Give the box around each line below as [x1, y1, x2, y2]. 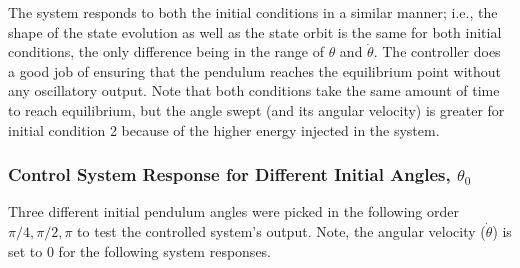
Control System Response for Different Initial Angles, [8, 162, 451, 187]
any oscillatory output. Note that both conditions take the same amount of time [8, 80, 500, 101]
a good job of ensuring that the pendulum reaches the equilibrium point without [8, 60, 502, 81]
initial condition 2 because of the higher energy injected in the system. [8, 119, 440, 140]
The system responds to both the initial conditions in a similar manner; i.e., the [8, 2, 498, 22]
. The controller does [373, 41, 501, 62]
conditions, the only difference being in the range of [8, 41, 324, 62]
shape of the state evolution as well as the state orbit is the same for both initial [8, 21, 502, 42]
